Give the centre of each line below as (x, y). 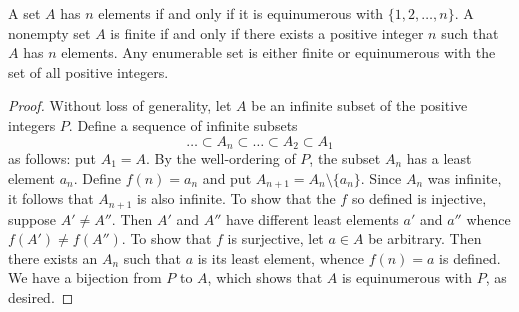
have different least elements (312, 218)
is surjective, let (275, 238)
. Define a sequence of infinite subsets (183, 124)
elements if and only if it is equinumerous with (241, 13)
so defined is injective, (419, 198)
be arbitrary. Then (425, 238)
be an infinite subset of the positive (359, 105)
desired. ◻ (41, 296)
